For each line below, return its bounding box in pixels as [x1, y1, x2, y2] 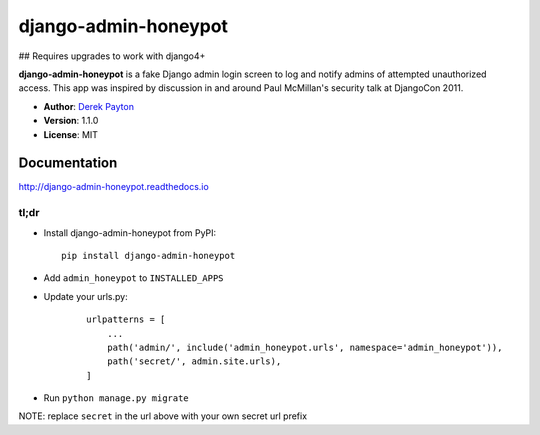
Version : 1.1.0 [43, 115, 99, 127]
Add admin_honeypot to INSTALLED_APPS [43, 272, 224, 284]
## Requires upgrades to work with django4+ [18, 50, 206, 62]
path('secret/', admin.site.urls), [106, 356, 282, 367]
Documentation [18, 155, 118, 172]
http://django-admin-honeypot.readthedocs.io [18, 181, 209, 193]
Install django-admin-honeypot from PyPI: [43, 226, 217, 239]
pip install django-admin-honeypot [61, 250, 236, 261]
